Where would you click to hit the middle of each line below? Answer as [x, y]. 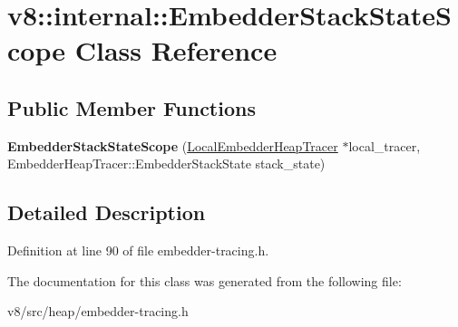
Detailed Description [107, 212]
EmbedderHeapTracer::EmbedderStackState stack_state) [166, 163]
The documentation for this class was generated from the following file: [205, 280]
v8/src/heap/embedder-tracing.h [98, 311]
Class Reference [176, 50]
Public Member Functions [132, 107]
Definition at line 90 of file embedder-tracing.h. [138, 250]
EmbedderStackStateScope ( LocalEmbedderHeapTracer [173, 145]
